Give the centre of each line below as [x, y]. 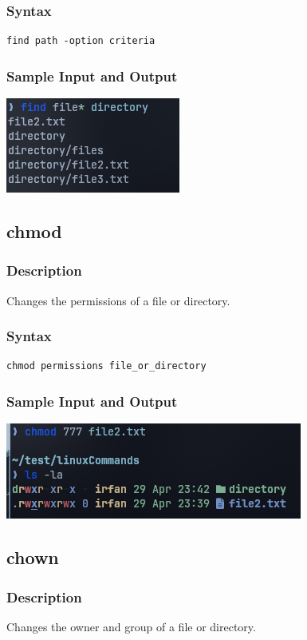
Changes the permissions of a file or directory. [118, 300]
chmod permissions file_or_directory [106, 366]
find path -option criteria [81, 41]
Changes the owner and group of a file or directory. [131, 626]
